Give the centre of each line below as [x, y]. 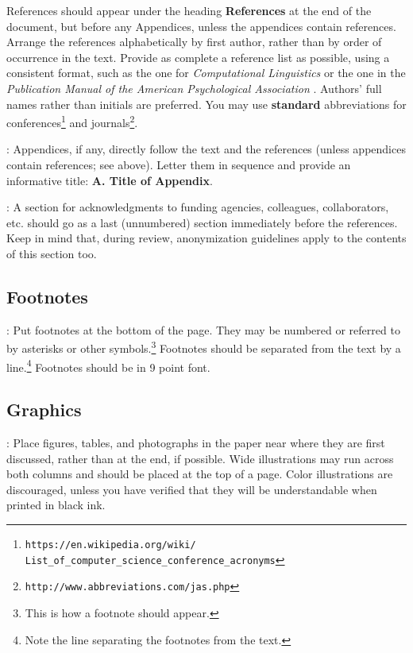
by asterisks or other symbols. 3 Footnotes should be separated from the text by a [204, 347]
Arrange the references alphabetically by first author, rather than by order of [194, 42]
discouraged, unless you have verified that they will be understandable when [192, 489]
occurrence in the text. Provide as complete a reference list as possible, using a [198, 57]
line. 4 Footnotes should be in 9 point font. [108, 365]
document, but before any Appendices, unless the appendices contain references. [201, 26]
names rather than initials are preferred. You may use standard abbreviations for [206, 104]
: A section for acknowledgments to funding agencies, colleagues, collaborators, [198, 207]
